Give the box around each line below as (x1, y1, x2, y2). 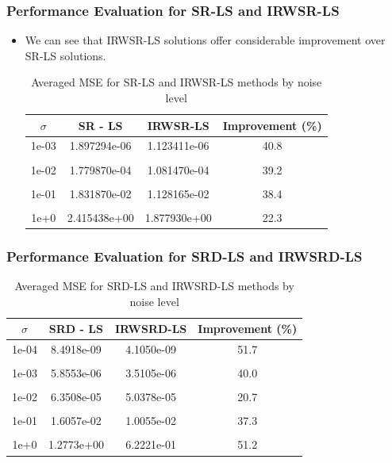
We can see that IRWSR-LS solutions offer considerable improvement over (25, 32, 386, 48)
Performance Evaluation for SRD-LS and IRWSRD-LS (6, 246, 363, 266)
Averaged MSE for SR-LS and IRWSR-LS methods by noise (31, 74, 322, 90)
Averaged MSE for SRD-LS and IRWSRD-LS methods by (14, 277, 294, 294)
